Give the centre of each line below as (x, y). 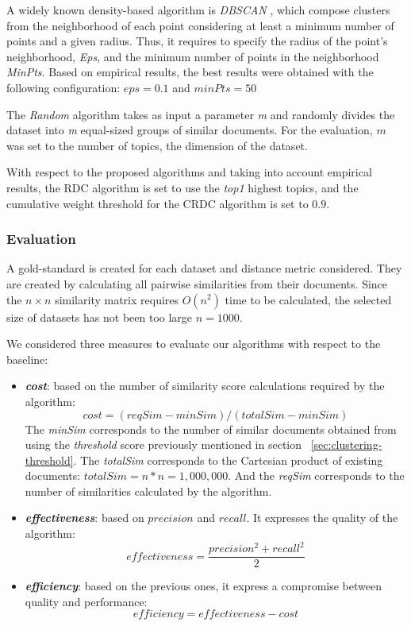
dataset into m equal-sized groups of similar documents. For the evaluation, (190, 130)
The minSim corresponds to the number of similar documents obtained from (211, 429)
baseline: (27, 359)
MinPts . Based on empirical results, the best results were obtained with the (190, 72)
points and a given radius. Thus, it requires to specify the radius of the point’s (197, 41)
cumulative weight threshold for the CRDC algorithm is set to (157, 203)
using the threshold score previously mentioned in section (163, 444)
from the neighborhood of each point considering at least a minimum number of (200, 25)
